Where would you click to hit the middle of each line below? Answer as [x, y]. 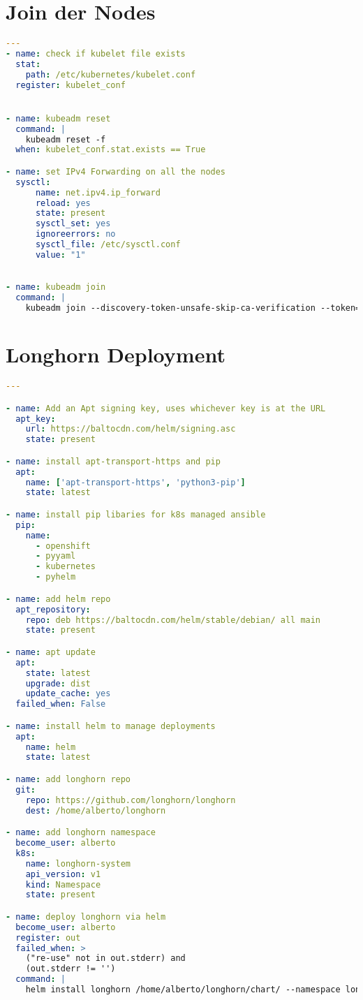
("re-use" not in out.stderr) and [105, 958]
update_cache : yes [68, 694]
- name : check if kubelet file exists [96, 54]
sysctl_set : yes [73, 224]
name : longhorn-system [78, 863]
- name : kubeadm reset [58, 118]
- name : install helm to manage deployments [111, 726]
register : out [48, 937]
